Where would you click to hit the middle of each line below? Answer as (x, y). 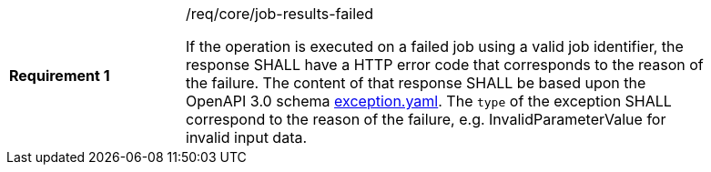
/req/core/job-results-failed (280, 14)
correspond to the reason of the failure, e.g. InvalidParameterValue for (426, 119)
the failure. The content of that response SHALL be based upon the (416, 83)
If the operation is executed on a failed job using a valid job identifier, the (435, 46)
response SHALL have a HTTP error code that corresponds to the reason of (445, 65)
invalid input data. (247, 137)
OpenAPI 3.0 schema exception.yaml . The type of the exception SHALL (429, 101)
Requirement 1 (60, 76)
